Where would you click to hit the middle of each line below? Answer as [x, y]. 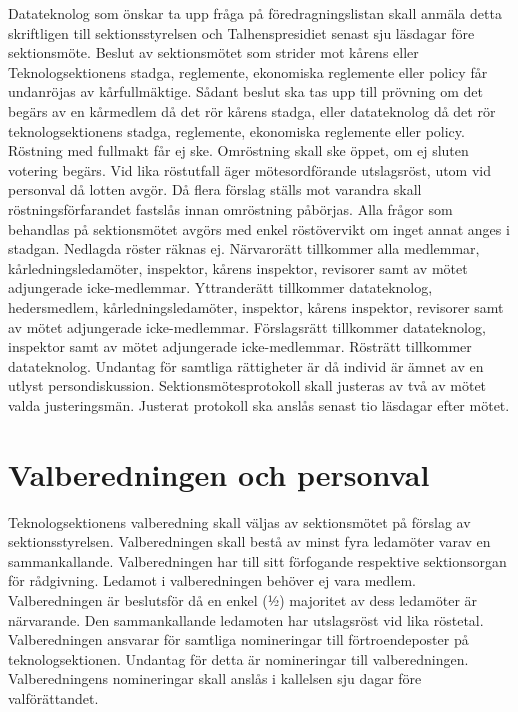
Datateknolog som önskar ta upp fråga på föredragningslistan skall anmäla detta [255, 13]
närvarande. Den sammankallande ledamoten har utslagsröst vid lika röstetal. [246, 619]
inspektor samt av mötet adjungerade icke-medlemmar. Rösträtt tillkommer [240, 346]
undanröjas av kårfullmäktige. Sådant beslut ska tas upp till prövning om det [245, 91]
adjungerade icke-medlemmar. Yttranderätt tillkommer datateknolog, [220, 287]
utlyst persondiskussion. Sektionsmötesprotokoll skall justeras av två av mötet [247, 385]
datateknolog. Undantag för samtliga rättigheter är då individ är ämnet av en [246, 365]
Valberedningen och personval [219, 473]
